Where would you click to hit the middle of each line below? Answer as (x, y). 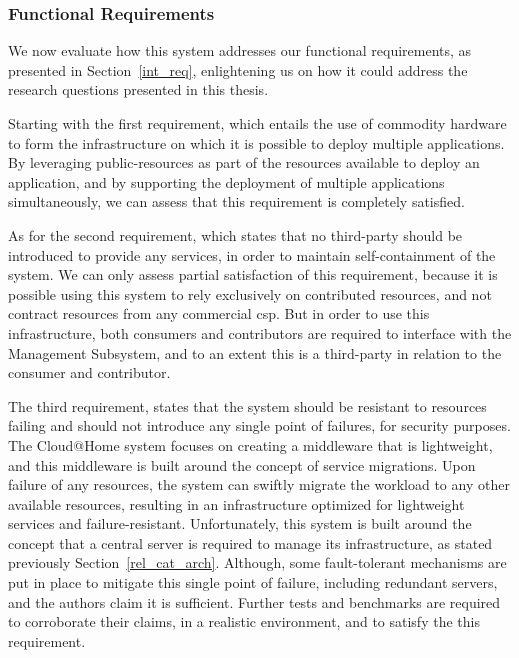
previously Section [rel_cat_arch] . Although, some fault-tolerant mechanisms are (257, 562)
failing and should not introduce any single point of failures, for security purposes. (259, 425)
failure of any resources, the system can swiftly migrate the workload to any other (259, 484)
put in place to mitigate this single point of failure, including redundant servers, (253, 582)
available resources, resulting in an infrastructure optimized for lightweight (236, 503)
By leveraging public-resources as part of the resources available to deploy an (244, 162)
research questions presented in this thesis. (138, 89)
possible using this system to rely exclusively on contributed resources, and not (250, 293)
